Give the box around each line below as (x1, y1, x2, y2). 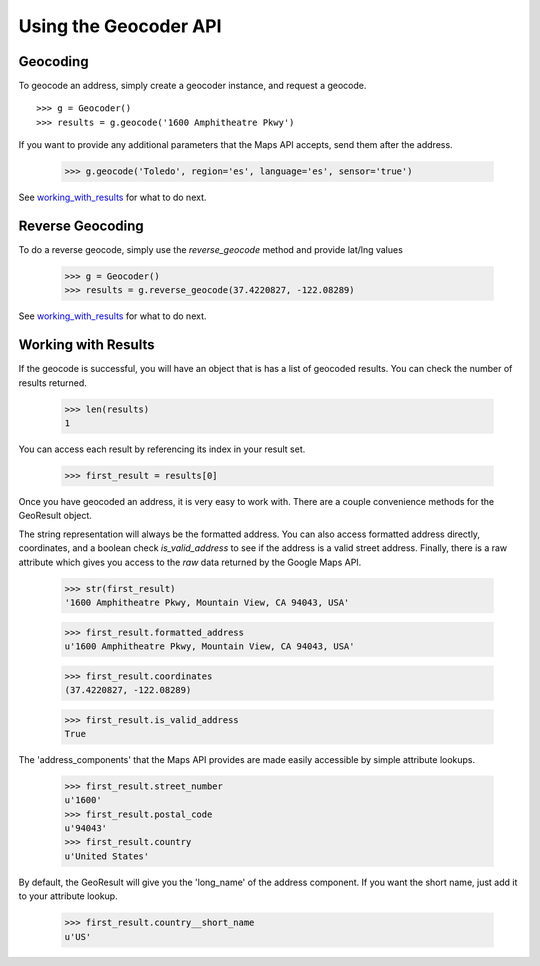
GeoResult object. (18, 510, 92, 522)
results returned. (18, 376, 87, 389)
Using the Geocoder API (18, 15, 222, 37)
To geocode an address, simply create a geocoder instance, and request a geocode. (18, 80, 367, 92)
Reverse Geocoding (18, 218, 144, 235)
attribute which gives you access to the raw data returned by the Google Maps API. (18, 556, 362, 568)
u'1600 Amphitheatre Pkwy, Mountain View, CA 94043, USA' (64, 641, 355, 652)
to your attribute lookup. (18, 890, 119, 902)
